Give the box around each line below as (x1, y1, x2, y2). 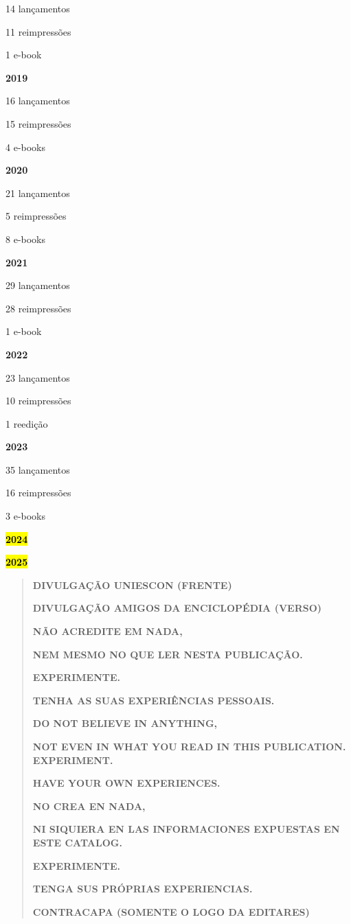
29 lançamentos (5, 278, 70, 292)
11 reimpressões (5, 24, 71, 38)
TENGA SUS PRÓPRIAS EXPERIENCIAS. (32, 881, 253, 896)
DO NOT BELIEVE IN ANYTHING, (32, 716, 218, 730)
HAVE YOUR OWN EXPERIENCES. (32, 776, 220, 790)
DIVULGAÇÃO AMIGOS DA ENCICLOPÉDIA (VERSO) (32, 601, 322, 615)
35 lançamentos (5, 462, 70, 476)
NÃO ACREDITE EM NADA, (32, 624, 183, 638)
